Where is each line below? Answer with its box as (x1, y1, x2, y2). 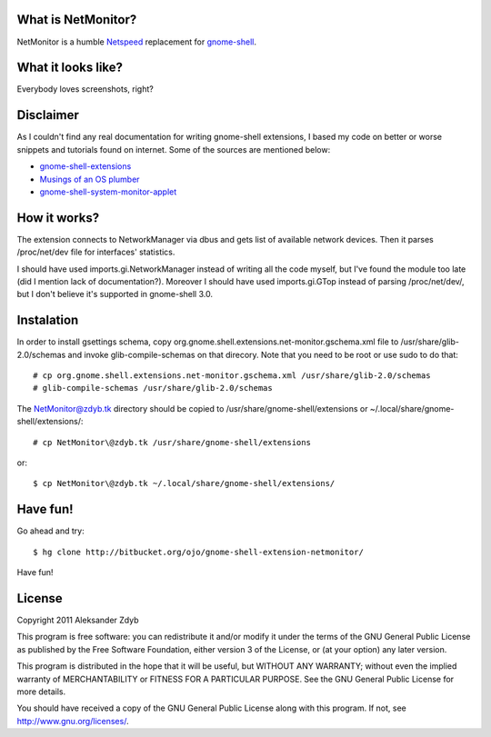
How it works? (16, 210, 100, 225)
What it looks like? (16, 60, 123, 75)
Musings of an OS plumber (39, 174, 140, 184)
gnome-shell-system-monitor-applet (39, 186, 177, 197)
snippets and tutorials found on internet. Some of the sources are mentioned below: (16, 144, 331, 154)
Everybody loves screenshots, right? (16, 84, 154, 95)
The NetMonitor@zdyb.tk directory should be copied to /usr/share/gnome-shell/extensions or (16, 403, 368, 413)
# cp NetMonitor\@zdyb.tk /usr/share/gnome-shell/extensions (33, 437, 311, 447)
